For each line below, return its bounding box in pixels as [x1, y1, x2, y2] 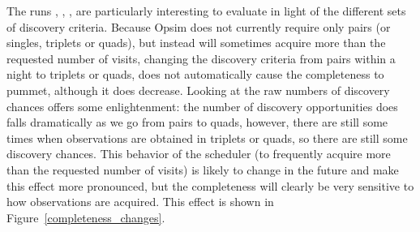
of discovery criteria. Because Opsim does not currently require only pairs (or [6, 18, 391, 35]
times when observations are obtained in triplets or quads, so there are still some [6, 129, 408, 146]
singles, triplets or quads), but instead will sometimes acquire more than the [6, 34, 386, 51]
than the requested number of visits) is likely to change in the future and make [6, 161, 399, 178]
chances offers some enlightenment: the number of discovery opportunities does [6, 97, 398, 114]
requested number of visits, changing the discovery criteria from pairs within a [6, 49, 396, 67]
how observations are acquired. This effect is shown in [6, 193, 274, 210]
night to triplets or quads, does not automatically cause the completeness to [6, 66, 384, 83]
